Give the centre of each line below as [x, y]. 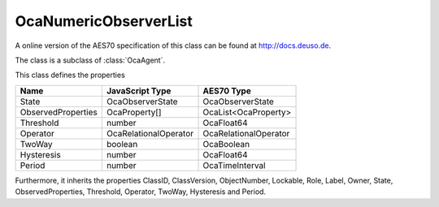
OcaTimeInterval [234, 165]
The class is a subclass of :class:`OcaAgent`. [90, 60]
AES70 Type [227, 91]
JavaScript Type [139, 91]
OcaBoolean [226, 144]
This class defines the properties [70, 75]
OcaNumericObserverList [104, 21]
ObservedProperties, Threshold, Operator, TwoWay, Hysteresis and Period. [141, 192]
